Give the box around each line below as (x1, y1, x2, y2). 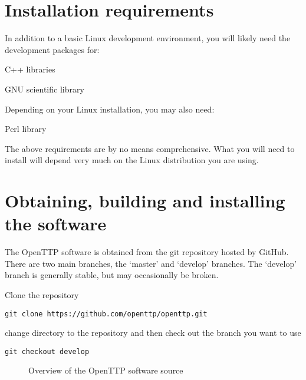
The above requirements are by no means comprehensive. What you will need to (5, 142, 295, 154)
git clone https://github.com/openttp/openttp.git (5, 309, 208, 318)
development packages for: (5, 43, 100, 55)
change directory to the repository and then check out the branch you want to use (5, 326, 301, 339)
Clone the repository (5, 288, 79, 300)
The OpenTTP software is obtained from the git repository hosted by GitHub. (5, 246, 289, 258)
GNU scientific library (5, 82, 84, 95)
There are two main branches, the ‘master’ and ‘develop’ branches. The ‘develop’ (5, 257, 297, 269)
